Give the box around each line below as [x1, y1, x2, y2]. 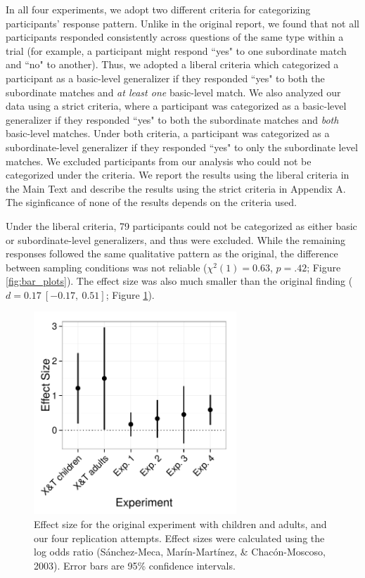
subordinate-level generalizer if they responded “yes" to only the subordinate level [6, 139, 358, 154]
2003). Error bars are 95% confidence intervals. [34, 558, 236, 572]
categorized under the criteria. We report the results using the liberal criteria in [6, 167, 350, 182]
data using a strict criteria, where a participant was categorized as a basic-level [6, 98, 347, 113]
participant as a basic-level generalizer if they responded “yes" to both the [6, 70, 325, 85]
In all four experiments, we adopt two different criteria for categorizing [6, 2, 311, 16]
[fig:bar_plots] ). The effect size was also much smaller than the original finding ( [6, 274, 353, 288]
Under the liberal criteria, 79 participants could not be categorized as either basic [6, 218, 357, 233]
